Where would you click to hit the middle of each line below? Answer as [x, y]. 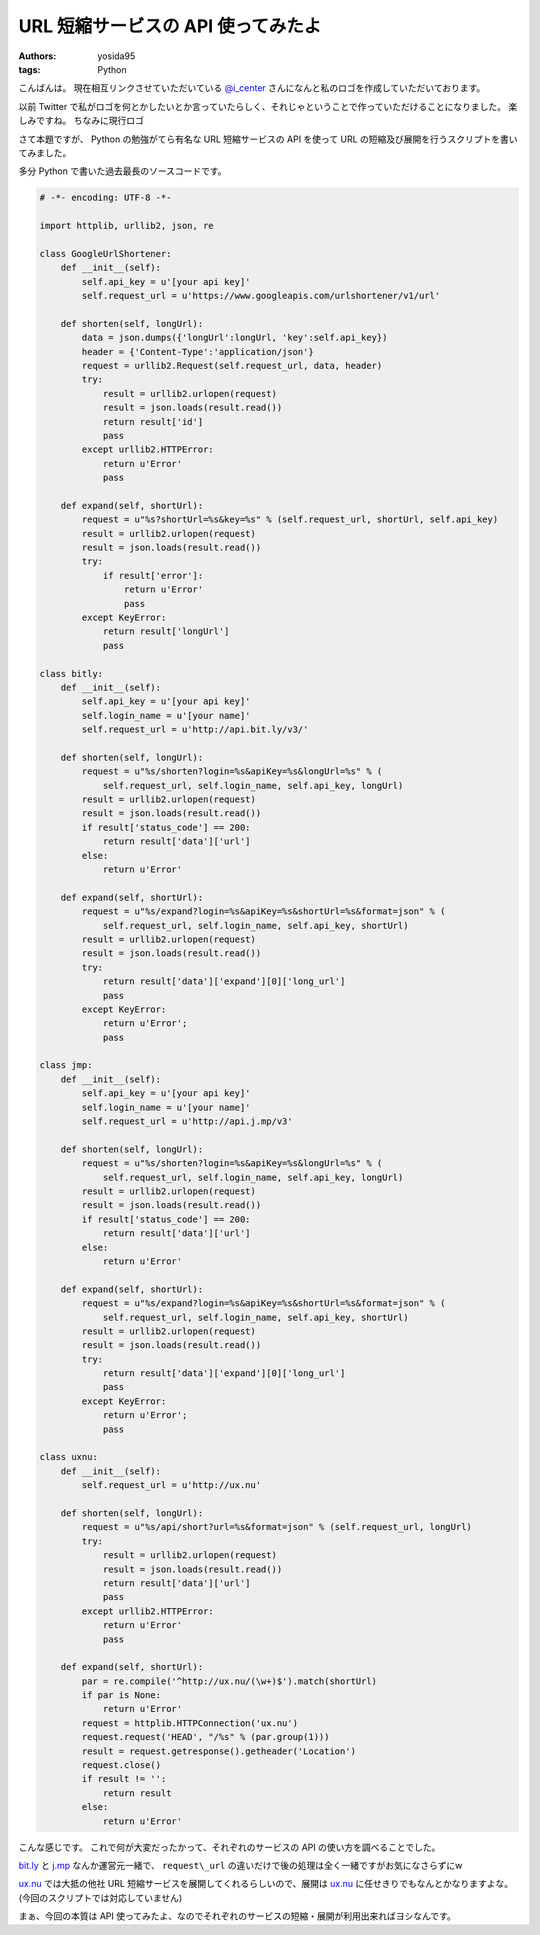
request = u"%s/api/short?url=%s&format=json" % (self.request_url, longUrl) [276, 1527]
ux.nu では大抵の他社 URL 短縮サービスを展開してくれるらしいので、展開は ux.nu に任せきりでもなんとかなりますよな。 [266, 1884]
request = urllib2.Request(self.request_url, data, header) [232, 365]
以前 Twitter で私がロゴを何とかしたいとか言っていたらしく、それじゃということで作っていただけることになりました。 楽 [268, 106]
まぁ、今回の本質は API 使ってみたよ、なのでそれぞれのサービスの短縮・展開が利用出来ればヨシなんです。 [237, 1916]
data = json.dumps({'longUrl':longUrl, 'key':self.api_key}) [234, 338]
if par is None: [121, 1695]
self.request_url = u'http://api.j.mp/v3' [187, 1121]
